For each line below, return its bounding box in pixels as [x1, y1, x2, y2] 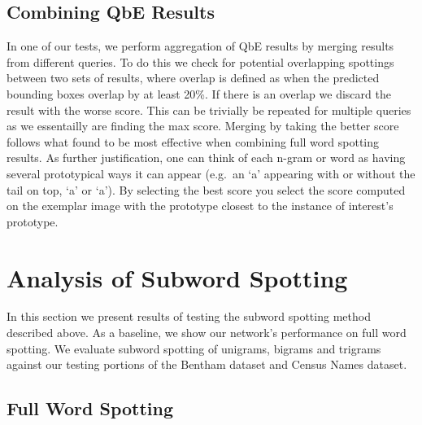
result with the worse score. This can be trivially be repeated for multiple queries [7, 101, 411, 118]
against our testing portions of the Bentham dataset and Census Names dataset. [7, 356, 407, 373]
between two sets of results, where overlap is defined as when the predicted [7, 69, 380, 86]
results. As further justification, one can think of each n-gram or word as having [7, 149, 406, 166]
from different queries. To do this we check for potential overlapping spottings [7, 53, 394, 70]
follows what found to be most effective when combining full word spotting [7, 133, 380, 150]
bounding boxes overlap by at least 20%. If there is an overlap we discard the [7, 85, 391, 102]
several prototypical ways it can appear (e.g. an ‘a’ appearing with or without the [7, 164, 415, 182]
